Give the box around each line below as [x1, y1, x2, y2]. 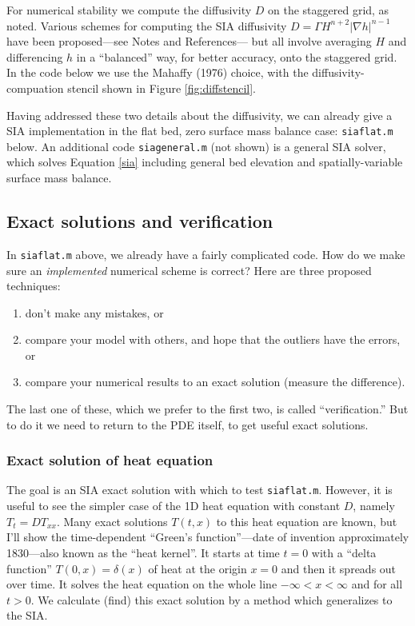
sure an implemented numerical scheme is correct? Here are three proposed [6, 261, 372, 278]
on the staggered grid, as [268, 2, 389, 18]
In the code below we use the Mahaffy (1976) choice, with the [6, 64, 309, 81]
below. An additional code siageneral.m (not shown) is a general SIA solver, [6, 138, 386, 154]
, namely [353, 497, 395, 514]
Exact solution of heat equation [6, 450, 213, 470]
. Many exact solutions [56, 512, 168, 529]
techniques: [6, 277, 61, 294]
